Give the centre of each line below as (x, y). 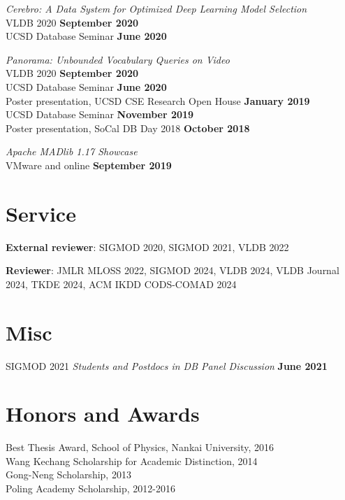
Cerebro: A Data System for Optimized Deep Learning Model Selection (156, 8)
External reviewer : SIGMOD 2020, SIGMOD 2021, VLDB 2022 (147, 247)
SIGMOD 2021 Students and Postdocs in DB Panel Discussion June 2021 (167, 365)
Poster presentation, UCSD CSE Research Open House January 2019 (158, 100)
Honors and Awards (103, 414)
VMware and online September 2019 (89, 165)
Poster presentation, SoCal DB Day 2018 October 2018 (128, 128)
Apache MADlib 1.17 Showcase (72, 151)
